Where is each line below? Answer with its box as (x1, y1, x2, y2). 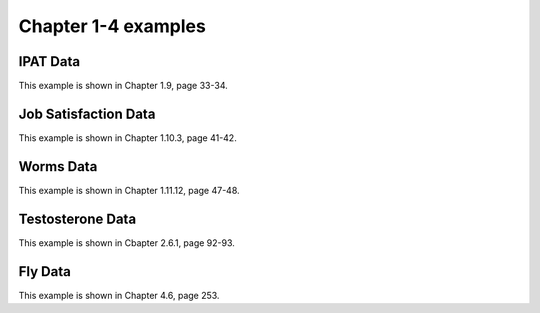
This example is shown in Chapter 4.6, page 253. (18, 289, 220, 301)
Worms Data (18, 158, 98, 175)
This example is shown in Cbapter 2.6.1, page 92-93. (18, 236, 235, 249)
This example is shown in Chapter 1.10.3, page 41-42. (18, 131, 237, 144)
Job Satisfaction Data (18, 105, 156, 122)
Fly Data (18, 263, 72, 280)
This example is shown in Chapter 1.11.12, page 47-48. (18, 184, 240, 196)
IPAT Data (18, 53, 80, 70)
